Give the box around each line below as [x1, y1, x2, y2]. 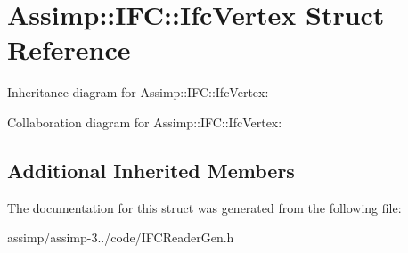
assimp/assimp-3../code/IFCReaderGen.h [7, 228, 234, 247]
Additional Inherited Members [7, 156, 295, 184]
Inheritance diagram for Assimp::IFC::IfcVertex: [7, 83, 269, 102]
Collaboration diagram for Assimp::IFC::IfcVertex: [7, 112, 282, 131]
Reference [7, 31, 131, 68]
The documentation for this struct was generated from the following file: [7, 198, 402, 216]
